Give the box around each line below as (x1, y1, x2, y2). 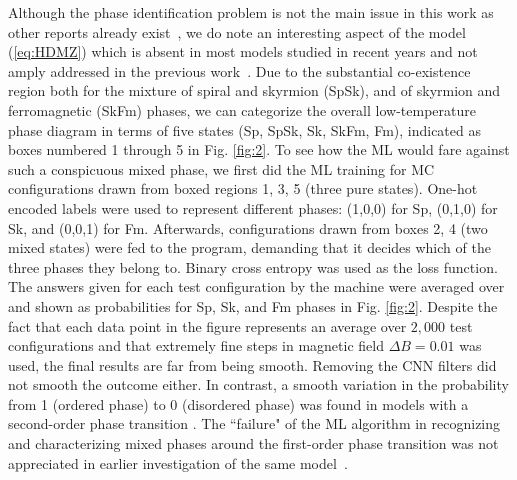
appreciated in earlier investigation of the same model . (8, 452, 348, 473)
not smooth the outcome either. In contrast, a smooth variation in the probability (8, 374, 509, 395)
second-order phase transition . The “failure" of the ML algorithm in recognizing (8, 413, 501, 434)
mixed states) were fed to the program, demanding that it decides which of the (8, 237, 491, 258)
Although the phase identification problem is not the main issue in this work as (8, 2, 494, 22)
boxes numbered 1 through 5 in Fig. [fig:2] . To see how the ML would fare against (8, 139, 510, 160)
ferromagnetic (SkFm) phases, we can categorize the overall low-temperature (8, 99, 476, 120)
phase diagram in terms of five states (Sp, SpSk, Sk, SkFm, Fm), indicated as (8, 119, 481, 140)
